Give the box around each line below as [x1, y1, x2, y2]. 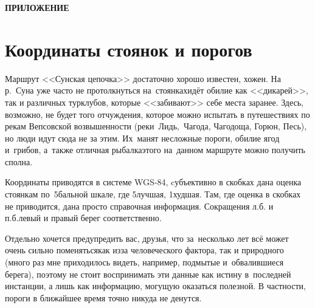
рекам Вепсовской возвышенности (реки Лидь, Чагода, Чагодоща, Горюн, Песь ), [5, 120, 307, 132]
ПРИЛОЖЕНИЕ [5, 1, 69, 13]
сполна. [5, 155, 33, 168]
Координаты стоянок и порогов [5, 36, 252, 61]
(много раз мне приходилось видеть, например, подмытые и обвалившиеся [5, 256, 284, 269]
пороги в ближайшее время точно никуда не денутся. [5, 291, 202, 304]
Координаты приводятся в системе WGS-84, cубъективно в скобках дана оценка [5, 176, 302, 188]
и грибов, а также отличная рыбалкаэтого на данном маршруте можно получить [5, 143, 305, 156]
